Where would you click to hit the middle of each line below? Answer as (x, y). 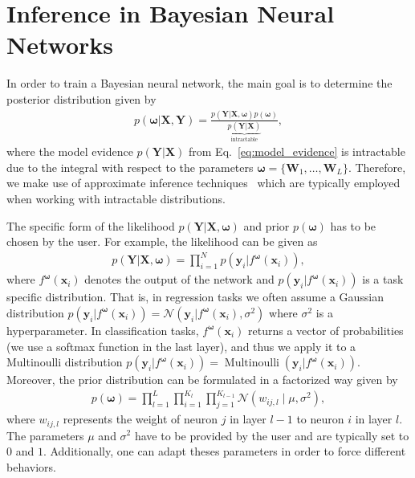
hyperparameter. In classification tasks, (103, 330)
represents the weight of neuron (140, 419)
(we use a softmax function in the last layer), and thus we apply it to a (181, 346)
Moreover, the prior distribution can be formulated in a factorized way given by (202, 380)
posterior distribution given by (81, 98)
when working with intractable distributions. (116, 199)
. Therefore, (377, 167)
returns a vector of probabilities (326, 330)
